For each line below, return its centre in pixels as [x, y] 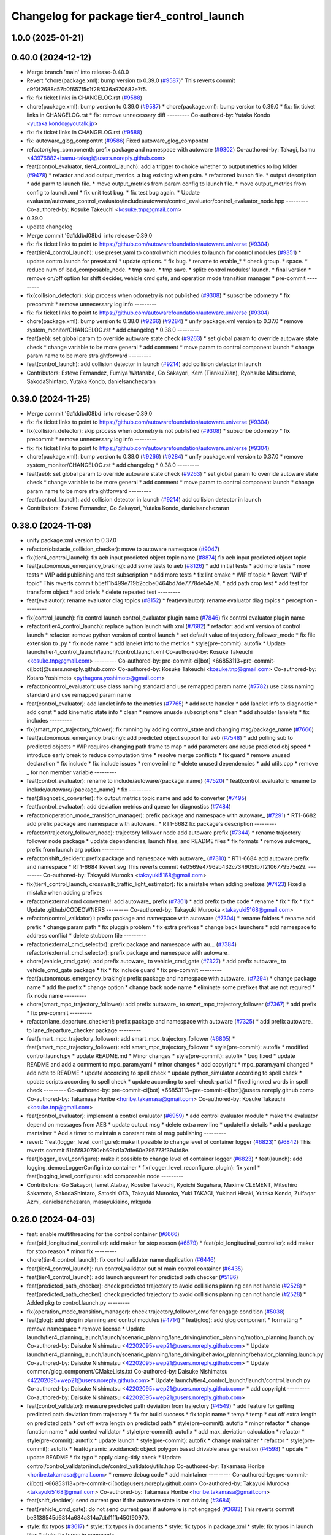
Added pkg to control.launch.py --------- [78, 1303]
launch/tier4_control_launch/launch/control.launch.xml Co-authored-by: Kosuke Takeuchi [140, 652]
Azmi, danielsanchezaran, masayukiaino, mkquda [89, 1202]
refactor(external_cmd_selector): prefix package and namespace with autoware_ [128, 953]
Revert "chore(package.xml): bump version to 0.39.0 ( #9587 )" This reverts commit [131, 80]
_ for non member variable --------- [72, 772]
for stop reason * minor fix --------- [72, 1251]
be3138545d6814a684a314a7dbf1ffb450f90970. [88, 1518]
